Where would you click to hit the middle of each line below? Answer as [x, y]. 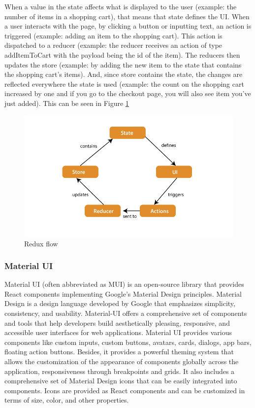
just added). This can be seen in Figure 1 [67, 103]
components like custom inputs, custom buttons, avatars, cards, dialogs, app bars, [128, 342]
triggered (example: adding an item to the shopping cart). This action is [113, 35]
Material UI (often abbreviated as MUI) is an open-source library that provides [124, 284]
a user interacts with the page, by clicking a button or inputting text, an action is [128, 26]
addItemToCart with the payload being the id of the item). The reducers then [122, 54]
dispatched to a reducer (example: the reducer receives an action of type [113, 45]
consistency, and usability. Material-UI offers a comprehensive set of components [126, 313]
